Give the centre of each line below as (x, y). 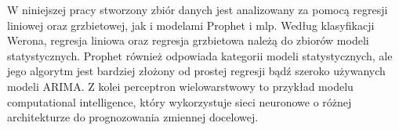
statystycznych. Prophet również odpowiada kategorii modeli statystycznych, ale (200, 55)
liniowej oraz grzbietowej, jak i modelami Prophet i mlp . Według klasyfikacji (191, 25)
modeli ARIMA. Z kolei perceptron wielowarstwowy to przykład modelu (180, 86)
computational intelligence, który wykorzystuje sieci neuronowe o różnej (180, 101)
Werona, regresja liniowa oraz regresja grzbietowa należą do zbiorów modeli (188, 40)
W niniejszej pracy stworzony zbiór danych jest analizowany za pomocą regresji (198, 9)
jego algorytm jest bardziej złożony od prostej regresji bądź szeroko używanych (196, 71)
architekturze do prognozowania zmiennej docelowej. (133, 117)
